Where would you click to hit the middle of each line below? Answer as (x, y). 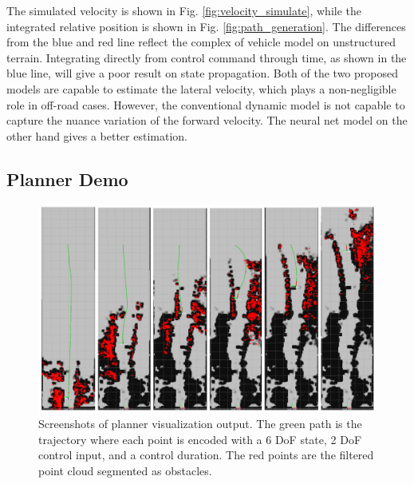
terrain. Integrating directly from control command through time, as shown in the (207, 57)
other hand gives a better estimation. (97, 135)
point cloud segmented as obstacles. (125, 470)
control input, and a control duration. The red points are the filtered (206, 455)
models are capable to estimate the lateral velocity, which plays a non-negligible (201, 88)
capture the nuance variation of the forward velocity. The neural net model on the (207, 120)
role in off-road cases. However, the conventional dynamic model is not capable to (206, 104)
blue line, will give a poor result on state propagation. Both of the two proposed (202, 73)
